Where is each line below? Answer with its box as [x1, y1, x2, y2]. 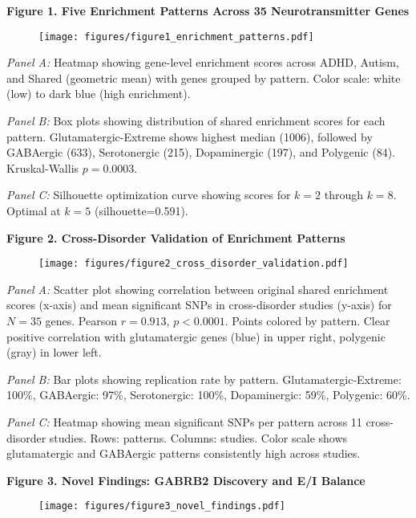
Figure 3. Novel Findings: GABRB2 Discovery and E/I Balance [6, 471, 366, 488]
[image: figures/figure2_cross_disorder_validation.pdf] [38, 258, 349, 270]
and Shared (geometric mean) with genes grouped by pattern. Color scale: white [6, 69, 401, 86]
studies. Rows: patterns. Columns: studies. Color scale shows [49, 429, 348, 446]
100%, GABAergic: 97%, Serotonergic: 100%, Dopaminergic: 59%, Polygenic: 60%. [6, 386, 410, 403]
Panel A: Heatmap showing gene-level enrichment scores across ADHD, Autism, [6, 54, 399, 71]
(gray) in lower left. [6, 344, 102, 361]
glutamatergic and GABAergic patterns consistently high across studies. [6, 445, 361, 462]
